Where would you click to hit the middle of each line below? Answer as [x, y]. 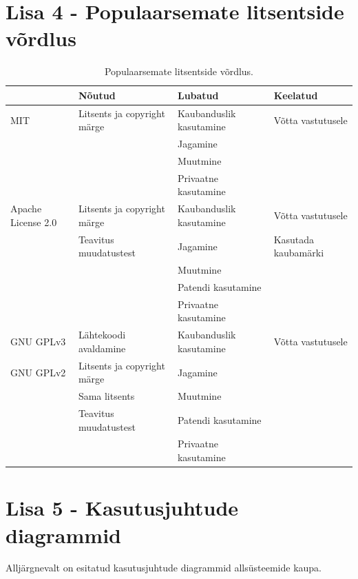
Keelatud [296, 95]
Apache [26, 209]
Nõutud [97, 95]
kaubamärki [299, 253]
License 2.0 [34, 222]
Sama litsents [106, 396]
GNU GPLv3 [38, 342]
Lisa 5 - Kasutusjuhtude [122, 508]
